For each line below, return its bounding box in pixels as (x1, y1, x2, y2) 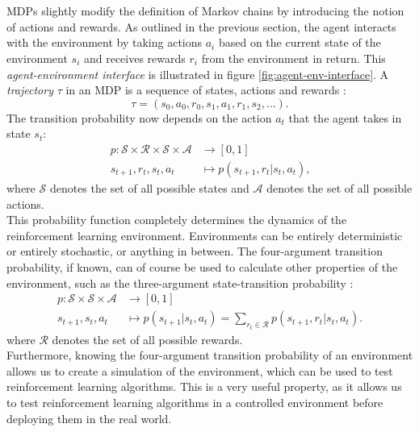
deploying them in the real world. (6, 409, 172, 426)
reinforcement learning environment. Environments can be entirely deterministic (6, 226, 403, 243)
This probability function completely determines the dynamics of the (6, 211, 347, 228)
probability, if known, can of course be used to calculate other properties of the (6, 258, 398, 275)
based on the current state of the (218, 34, 381, 51)
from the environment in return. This (201, 49, 386, 66)
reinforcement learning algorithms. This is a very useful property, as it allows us (6, 378, 402, 395)
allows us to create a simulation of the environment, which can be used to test (6, 362, 393, 379)
